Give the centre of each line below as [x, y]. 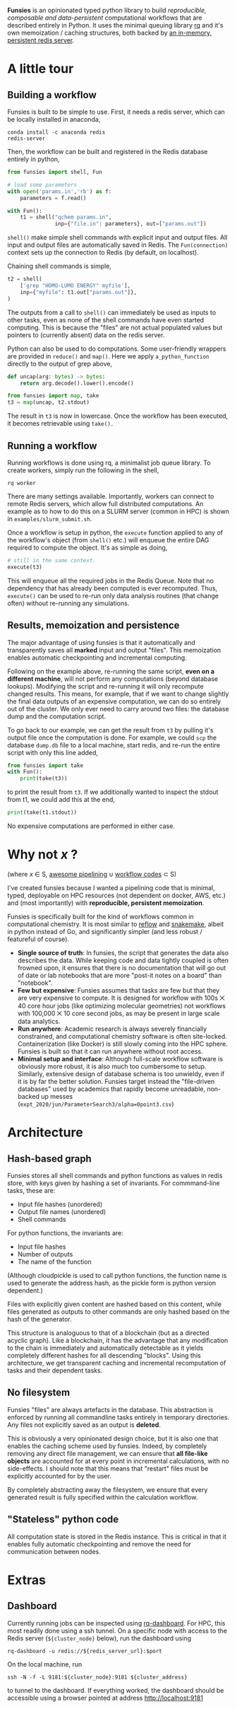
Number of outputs [45, 1254]
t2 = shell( [25, 279]
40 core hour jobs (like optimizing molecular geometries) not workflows [121, 1005]
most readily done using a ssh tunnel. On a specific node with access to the [117, 1631]
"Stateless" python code [63, 1520]
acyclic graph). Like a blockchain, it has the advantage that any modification [118, 1340]
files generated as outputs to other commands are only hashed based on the [119, 1312]
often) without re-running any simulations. [68, 603]
